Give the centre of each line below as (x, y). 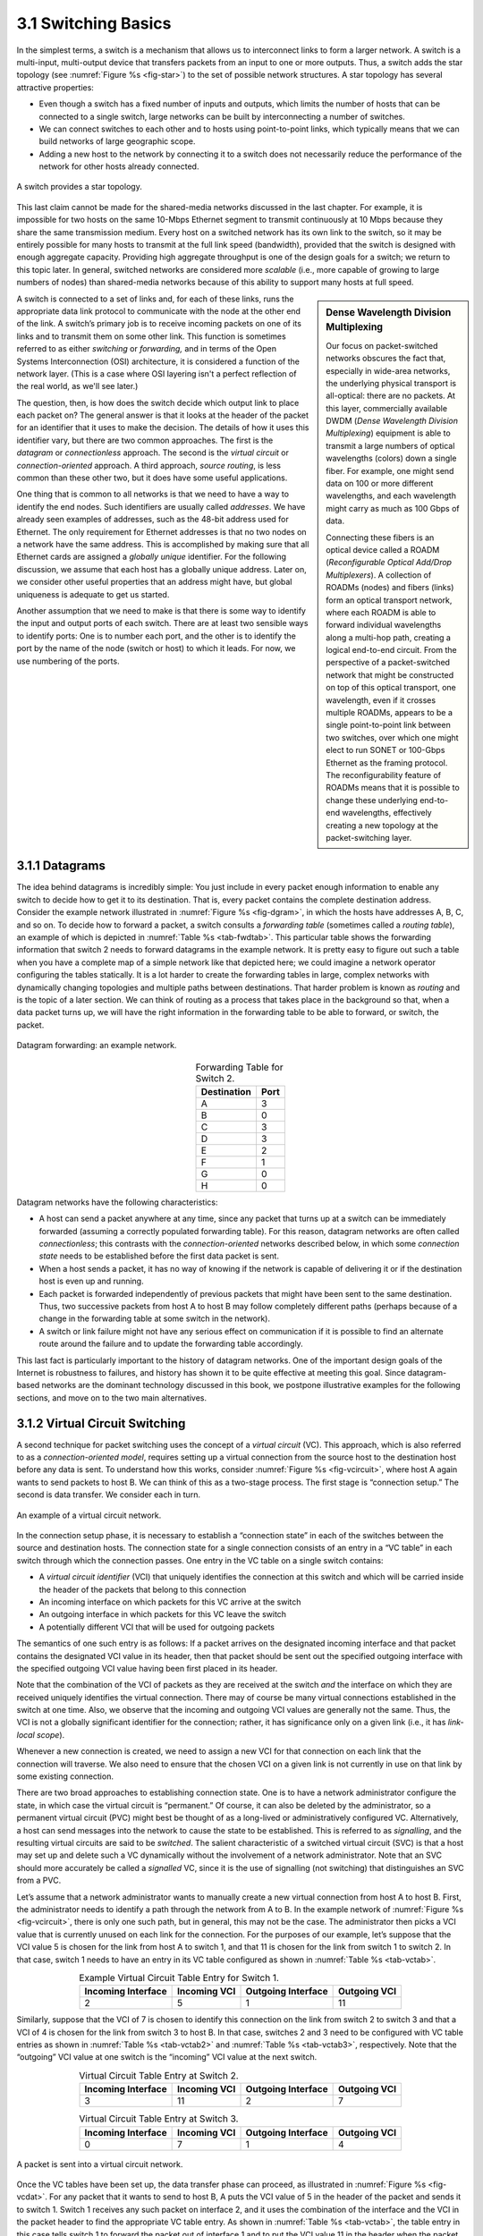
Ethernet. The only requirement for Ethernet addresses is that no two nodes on (162, 531)
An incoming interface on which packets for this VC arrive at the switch (170, 1602)
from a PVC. (39, 1880)
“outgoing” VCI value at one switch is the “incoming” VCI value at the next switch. (167, 2057)
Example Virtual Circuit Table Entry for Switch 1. (179, 1978)
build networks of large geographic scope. (117, 141)
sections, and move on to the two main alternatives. (112, 1397)
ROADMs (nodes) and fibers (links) (390, 588)
